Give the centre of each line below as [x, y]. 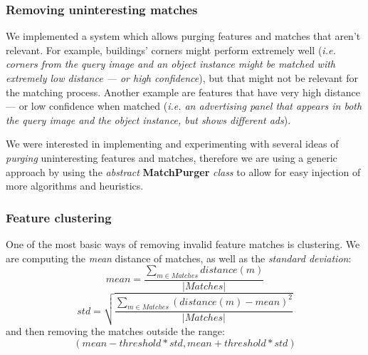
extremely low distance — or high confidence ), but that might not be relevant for [182, 78]
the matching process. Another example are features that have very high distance [183, 92]
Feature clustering [59, 217]
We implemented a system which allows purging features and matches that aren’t [183, 36]
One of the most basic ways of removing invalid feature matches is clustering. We [183, 243]
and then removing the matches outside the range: [115, 330]
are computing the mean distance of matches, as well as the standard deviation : [179, 258]
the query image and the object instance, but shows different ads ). [148, 119]
